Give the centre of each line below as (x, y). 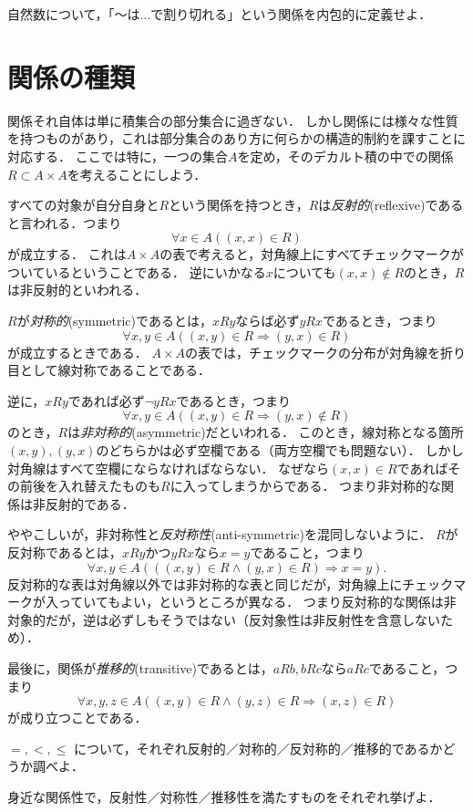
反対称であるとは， (65, 552)
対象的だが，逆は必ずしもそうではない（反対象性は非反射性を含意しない (224, 619)
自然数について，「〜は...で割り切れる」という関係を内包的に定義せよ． (220, 14)
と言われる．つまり (65, 222)
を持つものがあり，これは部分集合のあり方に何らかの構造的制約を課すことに (237, 138)
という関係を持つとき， (239, 205)
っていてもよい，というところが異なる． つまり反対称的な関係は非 (257, 602)
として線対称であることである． (115, 370)
